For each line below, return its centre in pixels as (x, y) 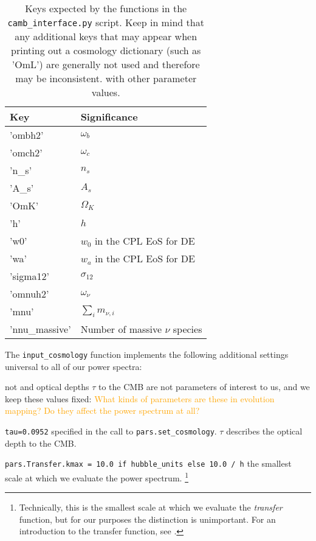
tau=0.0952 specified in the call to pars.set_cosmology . (111, 431)
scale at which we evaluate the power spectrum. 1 (97, 476)
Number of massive (121, 329)
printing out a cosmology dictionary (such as (106, 50)
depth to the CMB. (41, 443)
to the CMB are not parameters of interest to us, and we (204, 387)
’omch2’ (26, 152)
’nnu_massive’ (40, 329)
